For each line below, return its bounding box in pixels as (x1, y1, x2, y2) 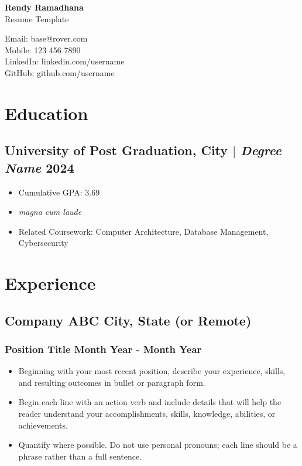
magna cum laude (18, 205, 82, 218)
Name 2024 (5, 158, 74, 176)
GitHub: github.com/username (5, 66, 115, 78)
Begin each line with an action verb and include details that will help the (18, 396, 282, 408)
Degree (241, 141, 282, 159)
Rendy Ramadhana (5, 1, 84, 13)
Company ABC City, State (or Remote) (5, 311, 252, 329)
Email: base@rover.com (5, 32, 88, 44)
